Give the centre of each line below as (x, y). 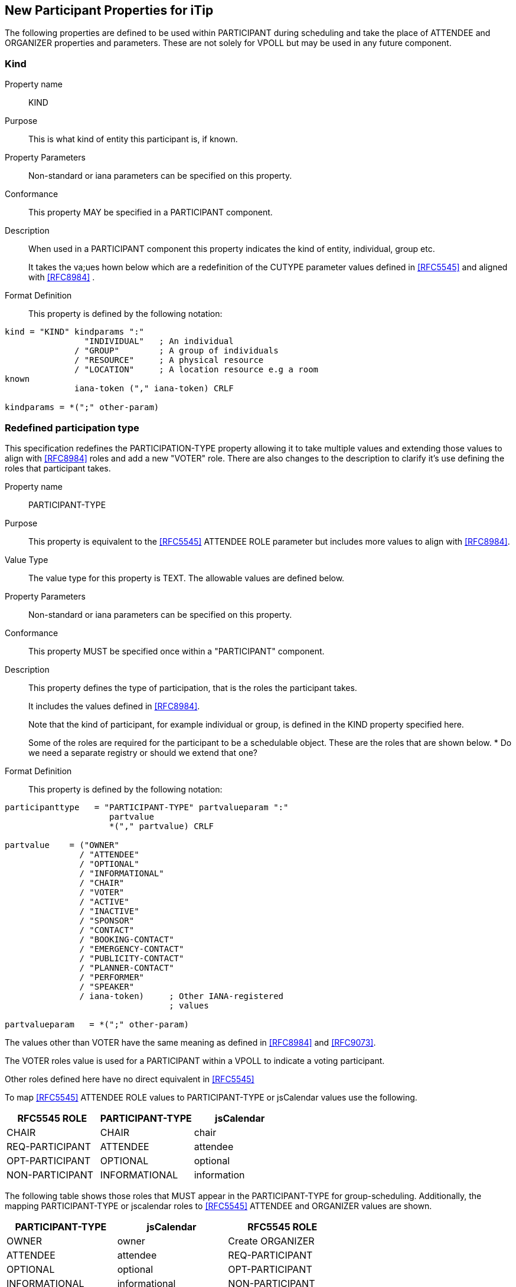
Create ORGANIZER (271, 1241)
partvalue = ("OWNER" (62, 845)
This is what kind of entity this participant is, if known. (133, 139)
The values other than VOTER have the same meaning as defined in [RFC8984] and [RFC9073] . (190, 1042)
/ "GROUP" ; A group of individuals (177, 351)
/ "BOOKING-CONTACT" (127, 939)
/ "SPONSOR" (107, 920)
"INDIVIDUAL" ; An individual (159, 341)
